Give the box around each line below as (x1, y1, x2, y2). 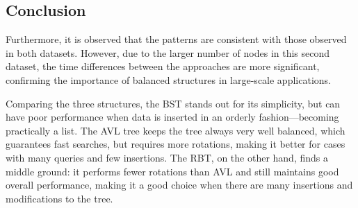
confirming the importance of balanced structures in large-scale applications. (6, 72, 331, 87)
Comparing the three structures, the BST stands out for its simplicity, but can (6, 96, 341, 110)
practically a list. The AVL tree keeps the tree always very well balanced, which (6, 123, 345, 137)
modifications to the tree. (6, 191, 113, 205)
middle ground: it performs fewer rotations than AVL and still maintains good (6, 164, 339, 178)
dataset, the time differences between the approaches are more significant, (6, 59, 320, 73)
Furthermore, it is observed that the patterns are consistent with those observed (6, 32, 347, 46)
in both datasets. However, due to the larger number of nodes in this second (6, 45, 330, 60)
